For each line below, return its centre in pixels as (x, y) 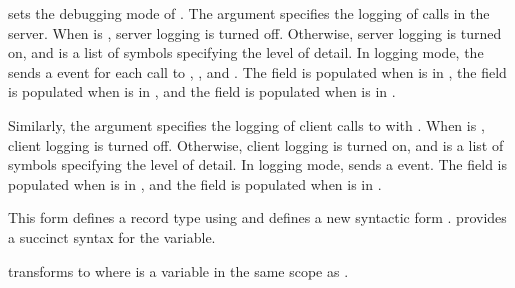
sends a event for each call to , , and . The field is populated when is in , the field (257, 71)
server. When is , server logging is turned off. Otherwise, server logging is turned (255, 32)
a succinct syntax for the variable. (112, 236)
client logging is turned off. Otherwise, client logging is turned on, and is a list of (256, 144)
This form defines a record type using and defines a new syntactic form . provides (257, 217)
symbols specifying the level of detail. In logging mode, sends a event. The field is (257, 164)
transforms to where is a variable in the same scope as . (178, 270)
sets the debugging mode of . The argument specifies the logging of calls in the (249, 13)
